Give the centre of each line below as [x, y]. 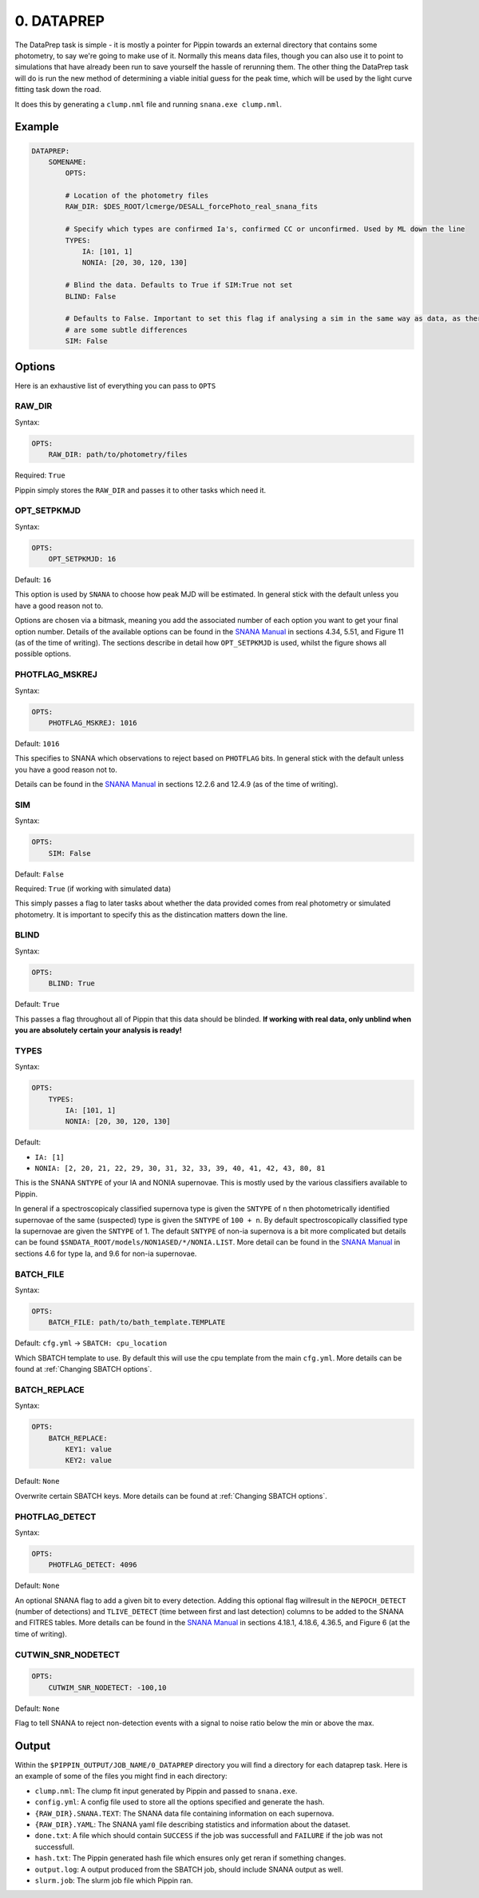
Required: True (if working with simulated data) [93, 889]
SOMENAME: [67, 162]
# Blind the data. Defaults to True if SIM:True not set [179, 285]
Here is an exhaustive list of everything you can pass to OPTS [115, 386]
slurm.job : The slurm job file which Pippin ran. [114, 1880]
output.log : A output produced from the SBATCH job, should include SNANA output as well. [189, 1869]
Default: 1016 [37, 743]
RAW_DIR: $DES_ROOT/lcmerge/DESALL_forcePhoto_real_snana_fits [192, 207]
